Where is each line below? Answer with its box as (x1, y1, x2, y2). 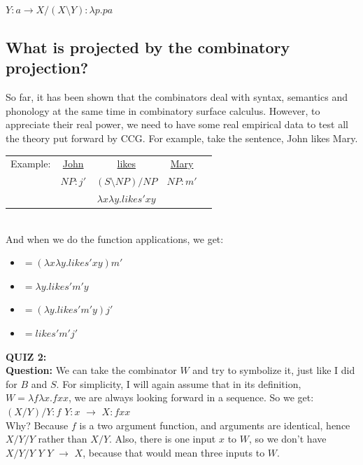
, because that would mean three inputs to (83, 445, 265, 459)
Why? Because (6, 417, 69, 432)
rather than (38, 431, 87, 446)
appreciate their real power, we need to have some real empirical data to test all (6, 117, 348, 132)
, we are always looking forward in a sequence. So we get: (68, 390, 314, 405)
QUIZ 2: (6, 349, 47, 363)
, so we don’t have (248, 431, 327, 446)
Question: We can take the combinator (6, 363, 177, 377)
